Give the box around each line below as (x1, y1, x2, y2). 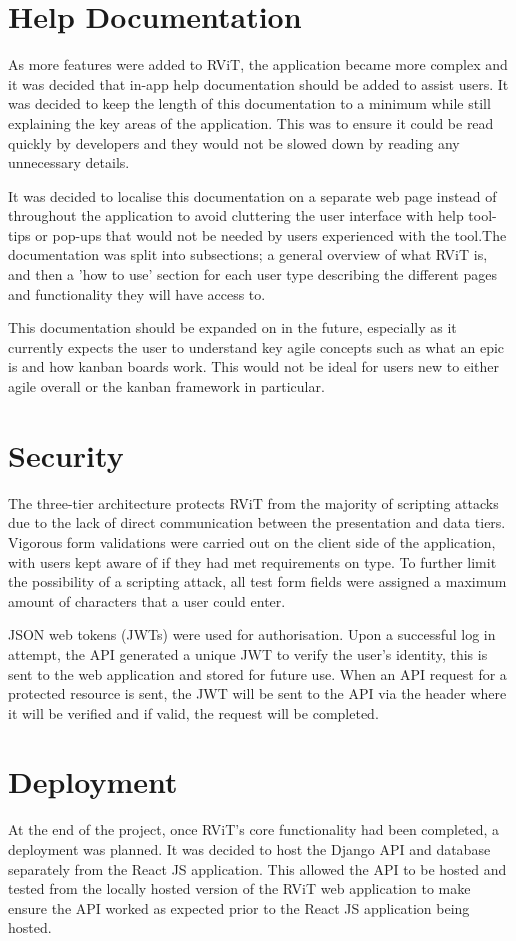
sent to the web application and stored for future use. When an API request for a (8, 663, 507, 684)
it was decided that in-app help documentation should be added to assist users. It (8, 73, 509, 94)
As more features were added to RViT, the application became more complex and (8, 54, 508, 75)
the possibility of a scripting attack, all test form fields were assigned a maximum (8, 571, 507, 592)
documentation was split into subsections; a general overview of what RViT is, (8, 244, 488, 265)
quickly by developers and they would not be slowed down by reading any (8, 132, 460, 153)
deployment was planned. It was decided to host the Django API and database (8, 839, 491, 859)
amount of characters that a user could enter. (8, 590, 286, 611)
